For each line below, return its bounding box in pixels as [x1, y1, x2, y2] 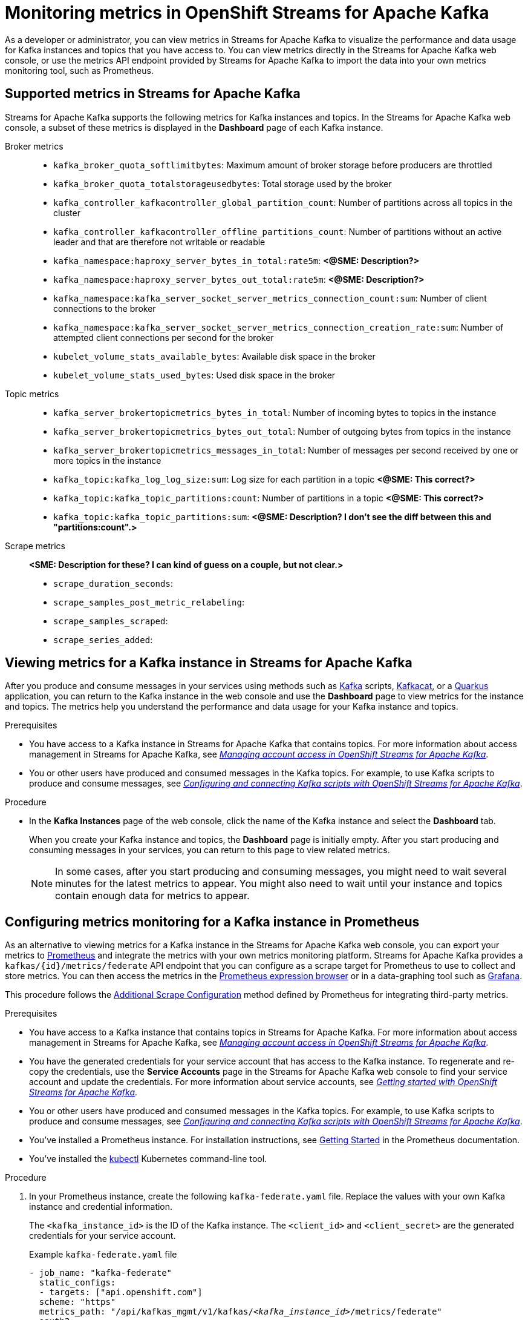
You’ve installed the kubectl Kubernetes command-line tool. [29, 1153, 267, 1164]
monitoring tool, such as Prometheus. [5, 65, 154, 76]
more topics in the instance [53, 455, 161, 466]
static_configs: [39, 1278, 116, 1288]
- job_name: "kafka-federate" [29, 1268, 172, 1278]
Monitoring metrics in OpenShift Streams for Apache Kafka [5, 2, 489, 23]
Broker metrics [5, 140, 64, 151]
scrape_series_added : [53, 634, 153, 645]
